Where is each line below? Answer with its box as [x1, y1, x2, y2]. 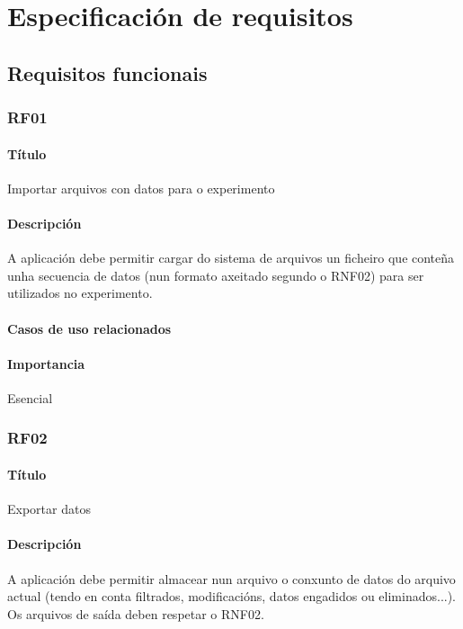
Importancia [7, 354, 85, 373]
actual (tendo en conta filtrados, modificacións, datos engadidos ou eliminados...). [7, 587, 457, 606]
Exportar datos [7, 499, 91, 518]
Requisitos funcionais [7, 58, 208, 86]
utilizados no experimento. [7, 283, 153, 302]
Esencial [7, 388, 53, 407]
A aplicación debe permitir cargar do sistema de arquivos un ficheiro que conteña [7, 248, 455, 267]
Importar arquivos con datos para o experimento [7, 178, 275, 197]
